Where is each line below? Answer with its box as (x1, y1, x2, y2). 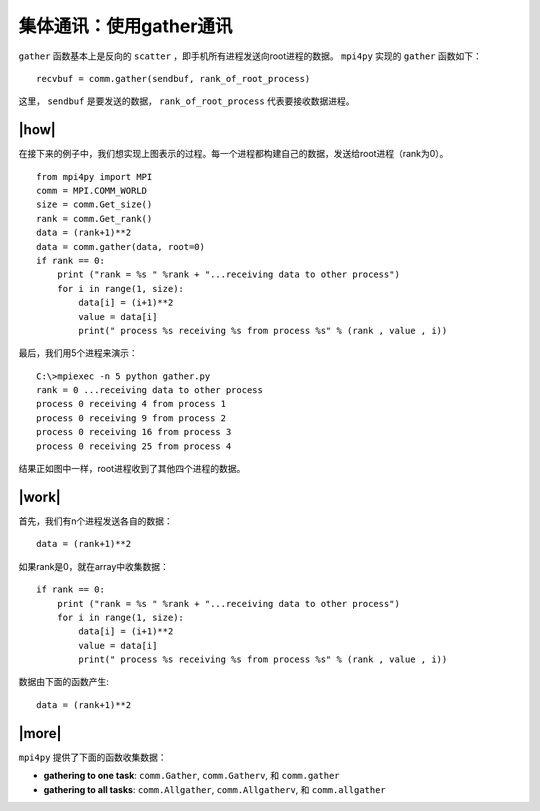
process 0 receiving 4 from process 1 (36, 398, 227, 410)
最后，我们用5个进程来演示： (18, 347, 139, 359)
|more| (18, 725, 62, 742)
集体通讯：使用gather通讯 (18, 15, 233, 37)
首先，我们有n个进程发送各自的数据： (18, 515, 174, 527)
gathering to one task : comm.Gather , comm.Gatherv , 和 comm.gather (43, 770, 340, 782)
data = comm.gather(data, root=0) (36, 241, 205, 252)
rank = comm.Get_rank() (36, 213, 153, 224)
